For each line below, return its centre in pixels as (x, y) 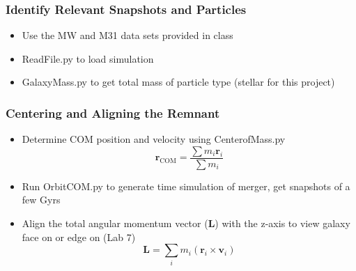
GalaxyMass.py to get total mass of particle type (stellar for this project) (178, 82)
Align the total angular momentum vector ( (115, 223)
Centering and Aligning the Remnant (113, 113)
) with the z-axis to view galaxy (283, 223)
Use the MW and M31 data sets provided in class (127, 35)
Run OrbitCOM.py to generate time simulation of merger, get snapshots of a (186, 186)
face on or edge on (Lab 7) (79, 237)
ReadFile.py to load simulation (88, 58)
